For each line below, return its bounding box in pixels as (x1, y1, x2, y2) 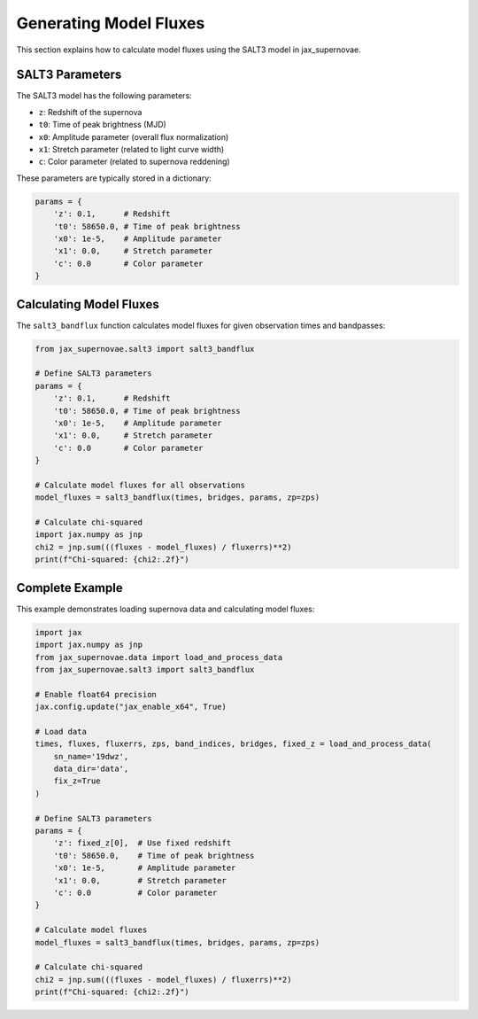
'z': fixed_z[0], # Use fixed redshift (53, 838, 232, 848)
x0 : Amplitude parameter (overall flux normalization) (38, 131, 229, 142)
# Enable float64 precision (35, 689, 157, 699)
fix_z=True (53, 776, 101, 786)
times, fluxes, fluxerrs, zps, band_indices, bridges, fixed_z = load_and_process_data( (35, 739, 433, 749)
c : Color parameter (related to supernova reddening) (38, 156, 230, 167)
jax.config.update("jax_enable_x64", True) (35, 702, 227, 712)
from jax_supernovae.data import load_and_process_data (35, 652, 283, 662)
